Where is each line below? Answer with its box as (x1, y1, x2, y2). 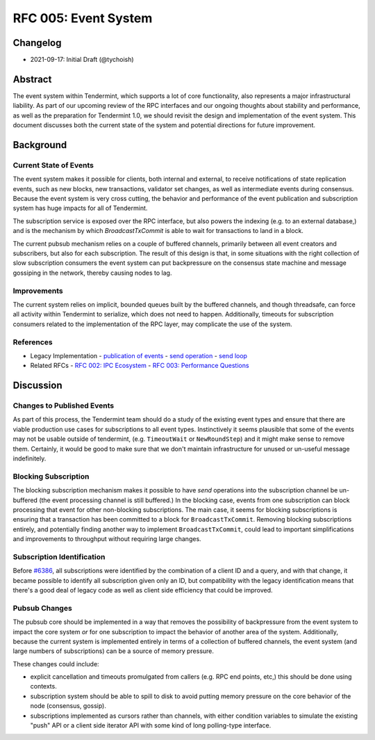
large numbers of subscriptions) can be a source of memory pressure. (12, 647, 215, 655)
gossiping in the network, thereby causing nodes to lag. (12, 268, 172, 277)
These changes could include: (12, 659, 100, 668)
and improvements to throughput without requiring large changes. (12, 535, 201, 543)
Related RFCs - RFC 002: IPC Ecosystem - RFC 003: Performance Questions (30, 362, 249, 370)
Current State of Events (12, 160, 94, 170)
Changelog (12, 37, 62, 49)
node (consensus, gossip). (30, 702, 107, 710)
